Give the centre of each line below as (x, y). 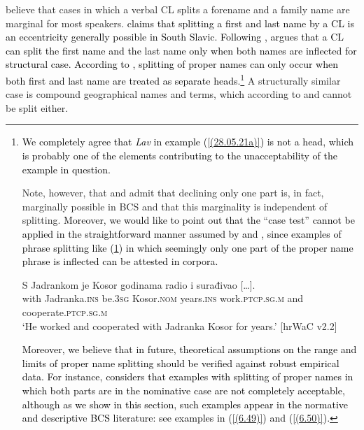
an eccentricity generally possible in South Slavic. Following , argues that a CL (175, 37)
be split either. (37, 107)
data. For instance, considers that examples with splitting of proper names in (188, 377)
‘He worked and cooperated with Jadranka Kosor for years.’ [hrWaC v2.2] (180, 325)
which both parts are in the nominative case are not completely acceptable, (183, 390)
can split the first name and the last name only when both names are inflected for (181, 50)
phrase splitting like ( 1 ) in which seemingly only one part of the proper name (188, 247)
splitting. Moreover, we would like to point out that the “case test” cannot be (188, 220)
